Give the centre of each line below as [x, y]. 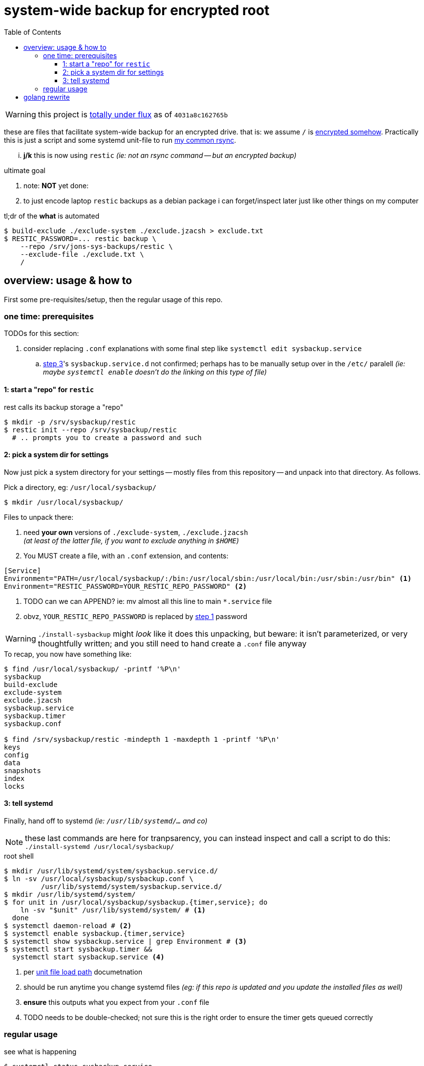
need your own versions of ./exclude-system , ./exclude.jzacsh [136, 532]
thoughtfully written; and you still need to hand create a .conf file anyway [172, 643]
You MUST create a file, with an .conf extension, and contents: [126, 555]
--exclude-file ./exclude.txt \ [82, 254]
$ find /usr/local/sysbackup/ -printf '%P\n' [93, 669]
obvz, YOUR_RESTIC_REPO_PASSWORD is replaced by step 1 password [136, 616]
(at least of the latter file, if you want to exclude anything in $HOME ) [131, 540]
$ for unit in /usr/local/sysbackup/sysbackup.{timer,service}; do [136, 902]
